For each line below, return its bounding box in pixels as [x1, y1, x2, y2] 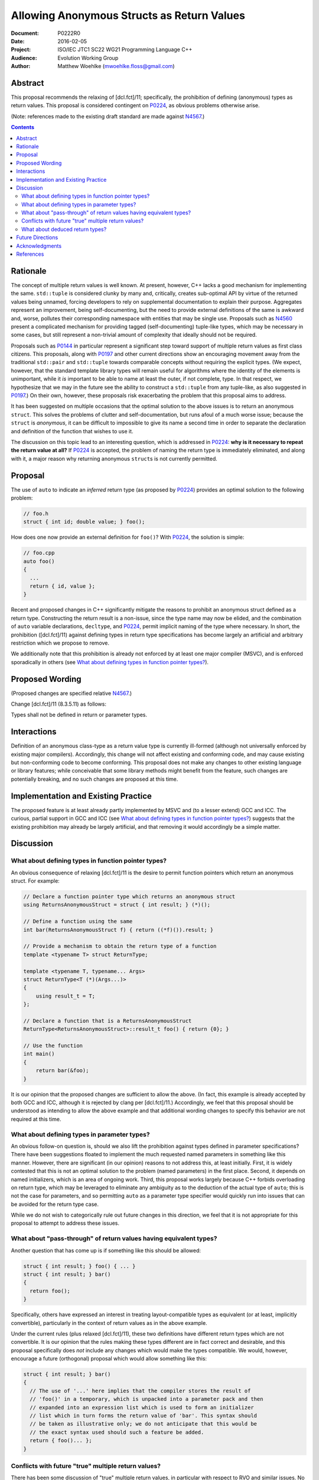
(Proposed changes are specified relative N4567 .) [11, 690, 132, 697]
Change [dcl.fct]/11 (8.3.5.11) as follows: [11, 700, 106, 707]
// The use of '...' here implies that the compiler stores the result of [30, 1387, 251, 1394]
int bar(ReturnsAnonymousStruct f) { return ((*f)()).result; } [23, 926, 214, 933]
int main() [23, 1051, 55, 1057]
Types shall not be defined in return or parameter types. [11, 711, 148, 719]
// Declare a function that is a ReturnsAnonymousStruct [23, 1017, 192, 1024]
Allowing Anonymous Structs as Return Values [11, 9, 245, 22]
